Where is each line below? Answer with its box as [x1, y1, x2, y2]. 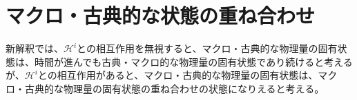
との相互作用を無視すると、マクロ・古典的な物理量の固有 [77, 41, 338, 55]
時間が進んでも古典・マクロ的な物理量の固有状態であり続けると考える [34, 54, 353, 68]
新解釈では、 [6, 41, 64, 55]
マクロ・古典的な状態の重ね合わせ [6, 1, 316, 29]
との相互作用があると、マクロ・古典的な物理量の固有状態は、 [37, 68, 318, 82]
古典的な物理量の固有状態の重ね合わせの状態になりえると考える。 [24, 81, 325, 95]
